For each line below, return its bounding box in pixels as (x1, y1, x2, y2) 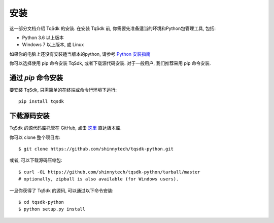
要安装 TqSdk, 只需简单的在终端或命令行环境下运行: (9, 87, 117, 93)
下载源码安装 (9, 111, 50, 120)
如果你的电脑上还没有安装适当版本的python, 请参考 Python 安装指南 (9, 51, 151, 57)
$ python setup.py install (18, 206, 86, 212)
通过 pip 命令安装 (9, 73, 63, 82)
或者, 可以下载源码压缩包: (9, 157, 63, 163)
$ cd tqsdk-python (18, 199, 64, 205)
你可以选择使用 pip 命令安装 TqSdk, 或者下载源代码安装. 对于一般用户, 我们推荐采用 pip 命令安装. (9, 60, 211, 66)
